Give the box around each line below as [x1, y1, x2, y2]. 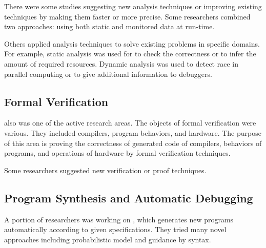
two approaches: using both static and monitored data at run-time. [4, 21, 215, 32]
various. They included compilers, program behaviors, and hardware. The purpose [4, 127, 261, 138]
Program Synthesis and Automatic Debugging [4, 190, 253, 205]
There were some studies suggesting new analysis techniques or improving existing [4, 1, 262, 11]
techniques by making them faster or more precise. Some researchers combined [4, 11, 251, 22]
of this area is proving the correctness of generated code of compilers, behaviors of [4, 137, 262, 148]
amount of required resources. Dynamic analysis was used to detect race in [4, 58, 238, 69]
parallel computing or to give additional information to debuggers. [4, 68, 212, 79]
